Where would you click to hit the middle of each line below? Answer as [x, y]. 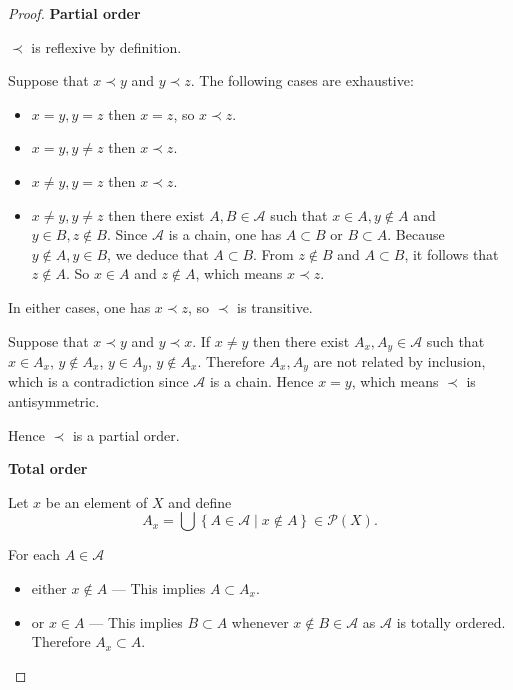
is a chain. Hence [261, 381]
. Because [416, 234]
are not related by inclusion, [399, 360]
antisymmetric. [54, 401]
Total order [48, 468]
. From [273, 253]
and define [200, 501]
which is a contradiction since [98, 381]
